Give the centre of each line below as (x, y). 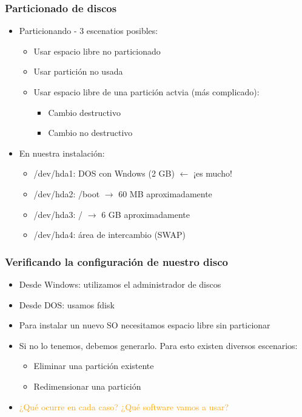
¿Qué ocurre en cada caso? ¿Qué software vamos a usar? (124, 406)
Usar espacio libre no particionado (97, 51)
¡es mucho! (213, 173)
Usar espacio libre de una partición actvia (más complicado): (146, 92)
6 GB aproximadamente (146, 214)
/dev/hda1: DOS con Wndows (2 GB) (104, 173)
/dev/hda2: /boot (67, 193)
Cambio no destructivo (90, 133)
